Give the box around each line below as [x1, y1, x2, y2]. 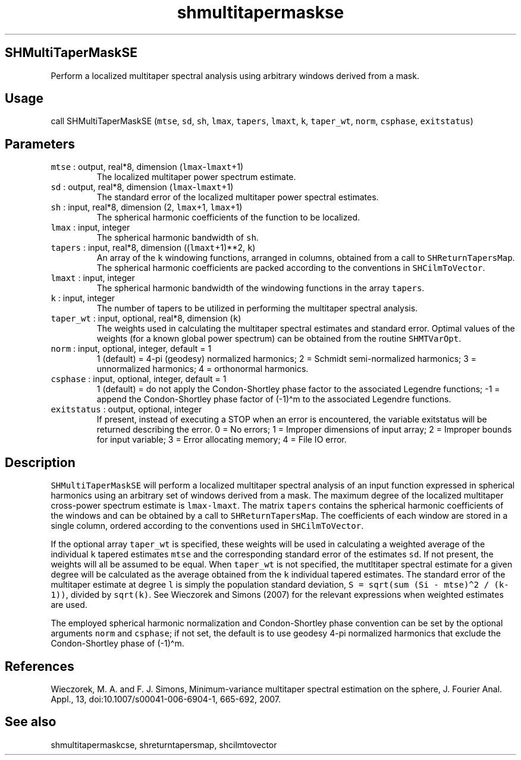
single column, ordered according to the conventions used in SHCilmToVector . [51, 521, 364, 531]
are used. [51, 600, 87, 610]
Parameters [5, 136, 75, 152]
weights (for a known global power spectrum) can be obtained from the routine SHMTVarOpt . [96, 333, 462, 344]
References [5, 658, 74, 674]
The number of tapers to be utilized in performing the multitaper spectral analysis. [96, 303, 418, 314]
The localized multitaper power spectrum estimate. [96, 172, 296, 182]
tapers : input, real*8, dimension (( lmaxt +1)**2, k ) [51, 242, 256, 253]
